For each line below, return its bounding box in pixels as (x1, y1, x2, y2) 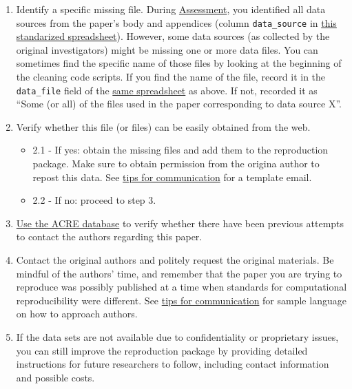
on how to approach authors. (16, 306, 138, 321)
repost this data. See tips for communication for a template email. (32, 169, 312, 184)
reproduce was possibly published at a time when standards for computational (16, 280, 347, 294)
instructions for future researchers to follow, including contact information (16, 357, 329, 371)
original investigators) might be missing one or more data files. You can (16, 42, 318, 56)
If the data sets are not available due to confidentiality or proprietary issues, (16, 330, 339, 344)
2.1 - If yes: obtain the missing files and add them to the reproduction (32, 143, 329, 157)
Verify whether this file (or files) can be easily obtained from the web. (16, 119, 311, 134)
